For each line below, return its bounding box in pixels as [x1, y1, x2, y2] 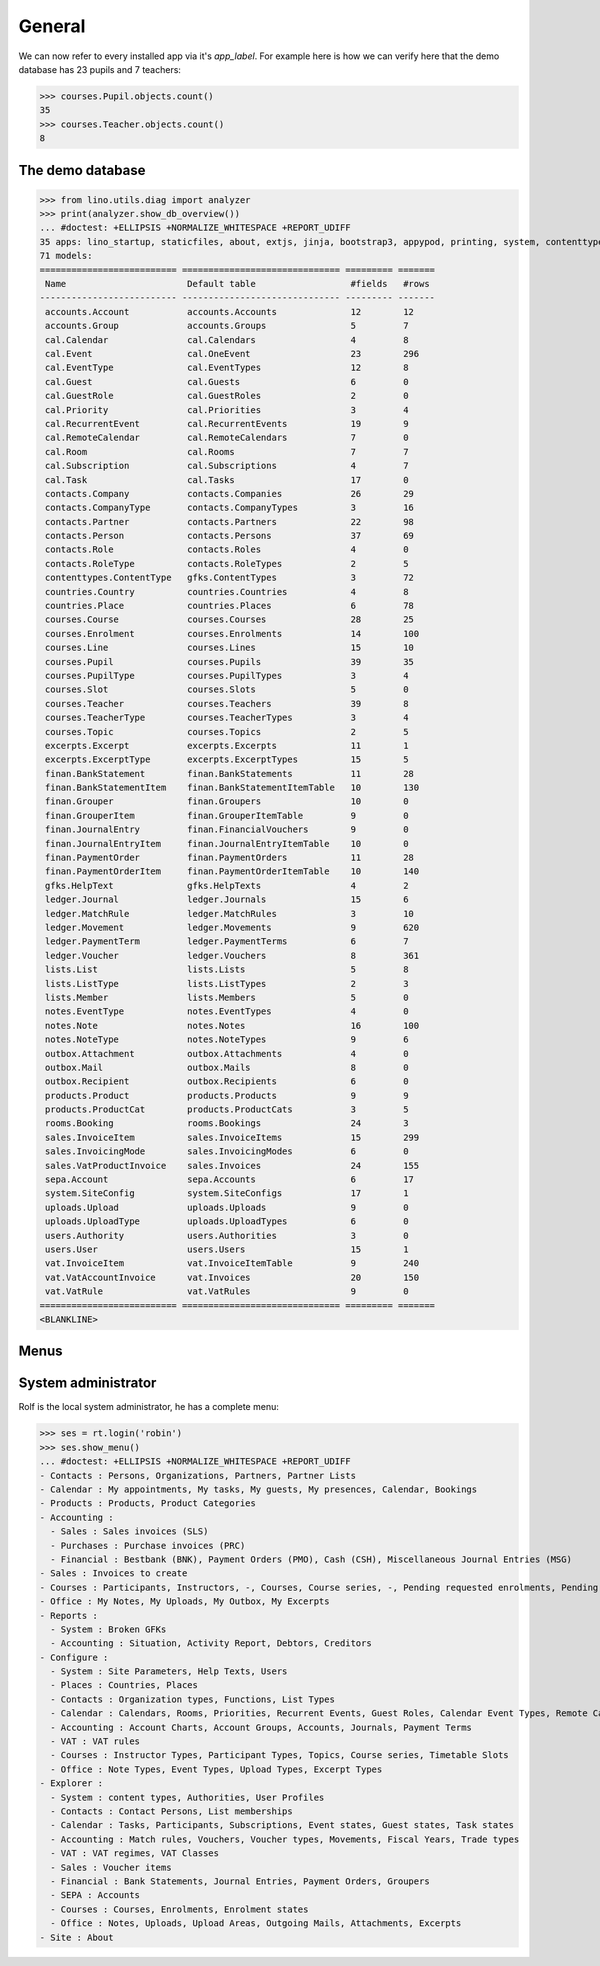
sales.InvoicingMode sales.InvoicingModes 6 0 [45, 1146, 409, 1157]
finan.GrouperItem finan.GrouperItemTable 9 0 [45, 810, 409, 821]
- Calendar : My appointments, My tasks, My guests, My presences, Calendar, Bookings [39, 1484, 478, 1495]
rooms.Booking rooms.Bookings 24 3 [45, 1118, 409, 1129]
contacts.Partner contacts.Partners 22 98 [45, 516, 415, 527]
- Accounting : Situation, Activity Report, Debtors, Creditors [50, 1638, 372, 1649]
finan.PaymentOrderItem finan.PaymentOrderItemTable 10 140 [45, 866, 420, 877]
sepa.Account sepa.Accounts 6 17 [45, 1174, 415, 1185]
